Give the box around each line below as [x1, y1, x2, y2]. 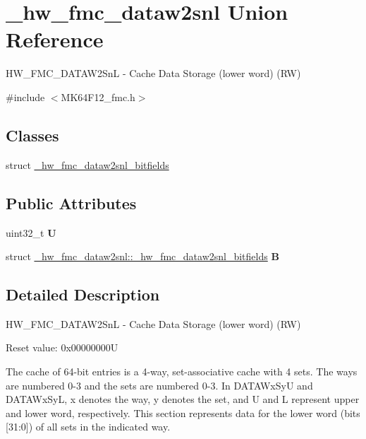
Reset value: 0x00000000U [6, 340, 118, 355]
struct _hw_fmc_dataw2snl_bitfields [6, 157, 169, 172]
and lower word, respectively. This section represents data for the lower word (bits [6, 405, 360, 420]
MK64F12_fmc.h [61, 89, 135, 104]
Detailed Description [6, 283, 160, 305]
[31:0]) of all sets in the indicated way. [6, 419, 171, 434]
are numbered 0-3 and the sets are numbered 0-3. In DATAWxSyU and [6, 377, 313, 392]
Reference [6, 25, 104, 54]
